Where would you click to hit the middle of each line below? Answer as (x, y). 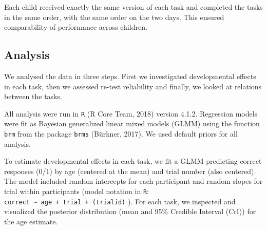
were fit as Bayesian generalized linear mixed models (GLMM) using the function (132, 123)
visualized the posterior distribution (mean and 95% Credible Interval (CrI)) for (130, 211)
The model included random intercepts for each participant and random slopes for (133, 181)
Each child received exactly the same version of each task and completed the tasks (133, 7)
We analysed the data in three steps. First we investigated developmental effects (130, 76)
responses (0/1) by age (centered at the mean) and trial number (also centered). (130, 171)
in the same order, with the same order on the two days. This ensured (114, 17)
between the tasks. (33, 96)
